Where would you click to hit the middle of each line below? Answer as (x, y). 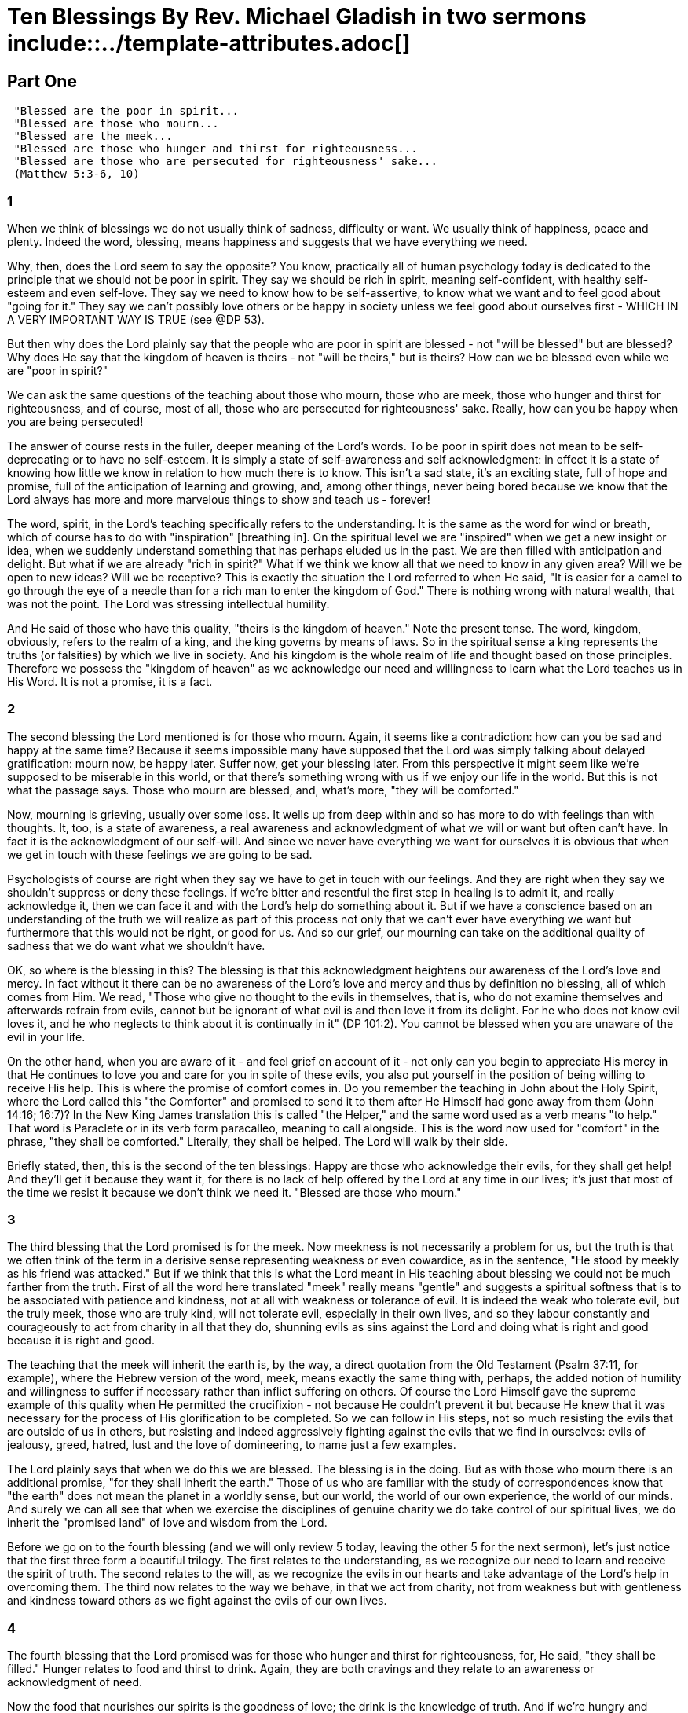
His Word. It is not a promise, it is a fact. (110, 681)
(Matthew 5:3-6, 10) (77, 174)
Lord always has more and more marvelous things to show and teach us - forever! (219, 499)
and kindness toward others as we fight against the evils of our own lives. (197, 1601)
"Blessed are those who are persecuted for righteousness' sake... (225, 161)
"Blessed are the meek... (93, 136)
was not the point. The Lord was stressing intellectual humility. (168, 603)
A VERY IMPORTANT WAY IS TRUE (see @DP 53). (136, 319)
